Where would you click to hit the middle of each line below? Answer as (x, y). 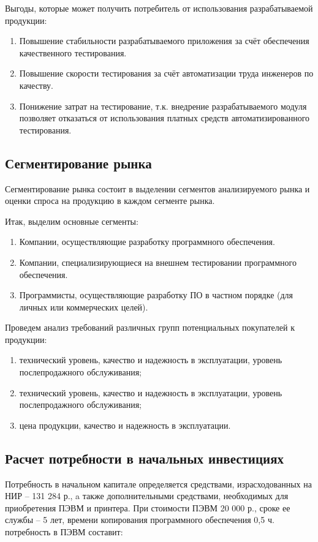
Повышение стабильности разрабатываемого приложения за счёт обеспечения (164, 41)
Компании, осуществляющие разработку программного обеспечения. (147, 242)
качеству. (36, 85)
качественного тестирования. (73, 52)
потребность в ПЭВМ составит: (64, 532)
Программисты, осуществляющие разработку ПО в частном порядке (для (156, 295)
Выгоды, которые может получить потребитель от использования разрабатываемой (159, 8)
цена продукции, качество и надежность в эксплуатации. (125, 425)
